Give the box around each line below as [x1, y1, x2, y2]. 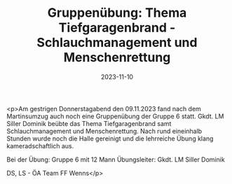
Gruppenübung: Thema [47, 5, 187, 21]
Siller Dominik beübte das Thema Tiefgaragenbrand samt [6, 119, 172, 127]
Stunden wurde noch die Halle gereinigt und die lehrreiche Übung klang [6, 134, 214, 143]
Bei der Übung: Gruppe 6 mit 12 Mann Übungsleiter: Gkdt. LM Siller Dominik [6, 155, 225, 164]
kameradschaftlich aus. [6, 141, 74, 150]
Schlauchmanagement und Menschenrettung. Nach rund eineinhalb [6, 127, 203, 135]
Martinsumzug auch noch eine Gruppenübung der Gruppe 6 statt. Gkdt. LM [6, 112, 224, 120]
